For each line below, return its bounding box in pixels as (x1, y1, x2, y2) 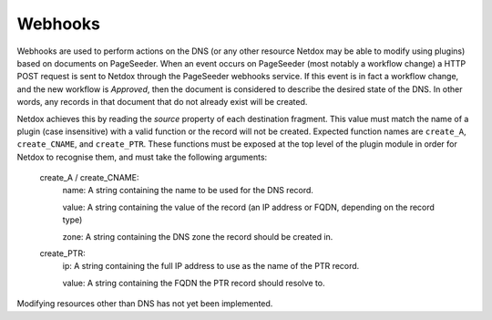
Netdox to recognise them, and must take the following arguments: (16, 151, 268, 162)
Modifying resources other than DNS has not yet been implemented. (16, 298, 273, 309)
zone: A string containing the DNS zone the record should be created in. (62, 231, 333, 242)
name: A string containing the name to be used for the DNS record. (62, 185, 314, 196)
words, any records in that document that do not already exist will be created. (16, 97, 308, 108)
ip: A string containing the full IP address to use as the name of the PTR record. (62, 261, 360, 272)
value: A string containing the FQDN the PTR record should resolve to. (62, 277, 325, 288)
